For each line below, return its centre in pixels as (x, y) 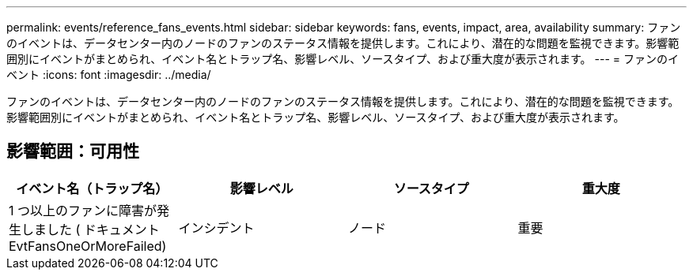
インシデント (216, 228)
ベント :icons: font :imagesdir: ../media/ (109, 75)
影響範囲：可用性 (73, 151)
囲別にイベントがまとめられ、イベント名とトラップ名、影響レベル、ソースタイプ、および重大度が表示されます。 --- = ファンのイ (343, 59)
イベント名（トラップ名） (92, 188)
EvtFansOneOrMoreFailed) (88, 246)
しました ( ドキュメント (91, 229)
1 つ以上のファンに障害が (83, 210)
